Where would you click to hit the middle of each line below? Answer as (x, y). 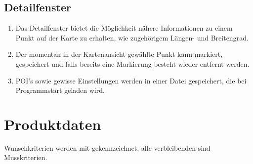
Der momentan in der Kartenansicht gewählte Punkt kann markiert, (119, 54)
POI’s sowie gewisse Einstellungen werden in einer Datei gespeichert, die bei (131, 80)
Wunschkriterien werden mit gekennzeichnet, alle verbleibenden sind (107, 147)
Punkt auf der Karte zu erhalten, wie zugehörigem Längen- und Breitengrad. (132, 37)
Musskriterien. (26, 157)
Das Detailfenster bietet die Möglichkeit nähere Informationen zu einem (124, 28)
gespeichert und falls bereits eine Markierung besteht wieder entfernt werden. (132, 63)
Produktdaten (53, 124)
